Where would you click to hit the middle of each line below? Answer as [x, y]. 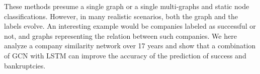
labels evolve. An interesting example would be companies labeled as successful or [130, 26]
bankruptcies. [25, 65]
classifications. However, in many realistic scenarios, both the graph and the [121, 16]
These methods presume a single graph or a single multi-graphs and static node [127, 6]
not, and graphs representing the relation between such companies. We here [120, 35]
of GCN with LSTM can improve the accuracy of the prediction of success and [125, 55]
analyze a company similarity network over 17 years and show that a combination [130, 46]
